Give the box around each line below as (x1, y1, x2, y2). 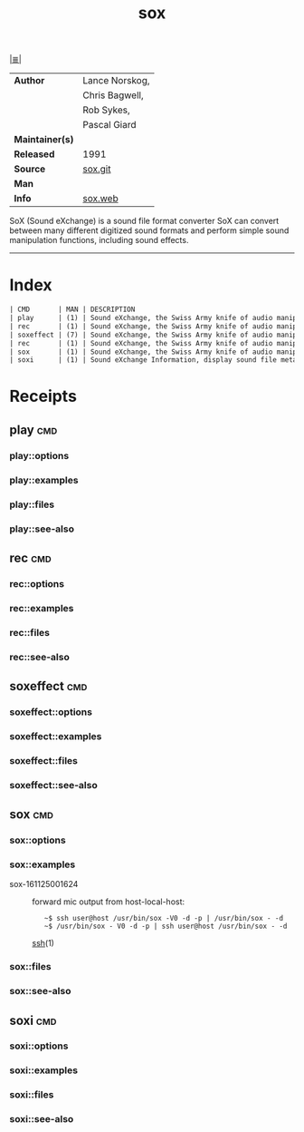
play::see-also (9, 522, 75, 535)
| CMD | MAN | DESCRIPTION (9, 305, 136, 315)
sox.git (82, 162, 111, 175)
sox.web (82, 192, 119, 205)
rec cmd (9, 550, 52, 565)
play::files (9, 498, 55, 511)
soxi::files (9, 1088, 54, 1101)
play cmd (9, 422, 58, 437)
